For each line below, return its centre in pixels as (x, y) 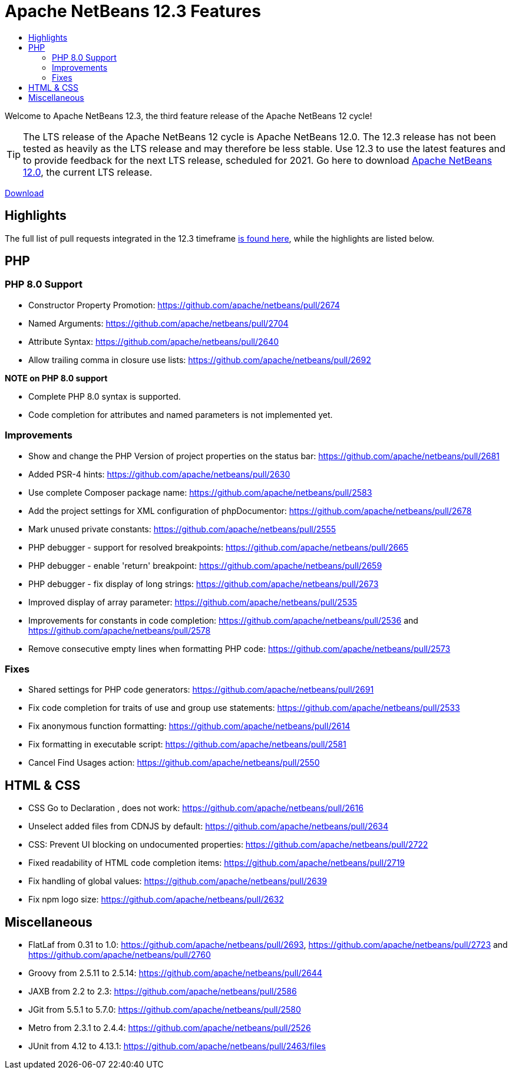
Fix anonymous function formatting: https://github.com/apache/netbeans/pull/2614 (189, 726)
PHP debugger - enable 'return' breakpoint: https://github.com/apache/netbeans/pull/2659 (205, 565)
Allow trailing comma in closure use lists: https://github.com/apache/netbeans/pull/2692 (200, 360)
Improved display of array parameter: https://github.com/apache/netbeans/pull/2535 (193, 602)
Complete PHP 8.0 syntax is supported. (105, 396)
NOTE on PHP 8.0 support (56, 378)
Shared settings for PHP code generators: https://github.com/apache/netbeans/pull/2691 (201, 690)
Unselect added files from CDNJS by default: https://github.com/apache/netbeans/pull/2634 (209, 826)
